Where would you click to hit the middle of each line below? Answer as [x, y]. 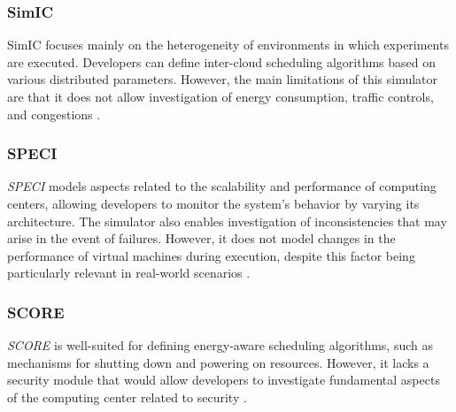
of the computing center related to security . [127, 397]
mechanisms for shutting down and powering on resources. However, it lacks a [218, 362]
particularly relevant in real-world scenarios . [129, 273]
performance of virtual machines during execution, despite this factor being [211, 255]
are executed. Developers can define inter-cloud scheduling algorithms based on [222, 61]
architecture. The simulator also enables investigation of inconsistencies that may [227, 221]
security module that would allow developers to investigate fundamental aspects [224, 380]
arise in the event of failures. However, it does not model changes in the [201, 238]
